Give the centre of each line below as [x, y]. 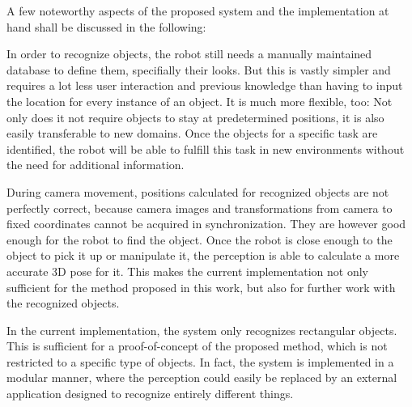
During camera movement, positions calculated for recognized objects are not [198, 191]
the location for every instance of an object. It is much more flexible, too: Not [200, 101]
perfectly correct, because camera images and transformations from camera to [200, 208]
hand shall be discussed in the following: [106, 26]
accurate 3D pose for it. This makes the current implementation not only [188, 271]
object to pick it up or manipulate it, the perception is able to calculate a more [203, 255]
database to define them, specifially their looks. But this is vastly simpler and [199, 69]
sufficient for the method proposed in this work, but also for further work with [201, 287]
